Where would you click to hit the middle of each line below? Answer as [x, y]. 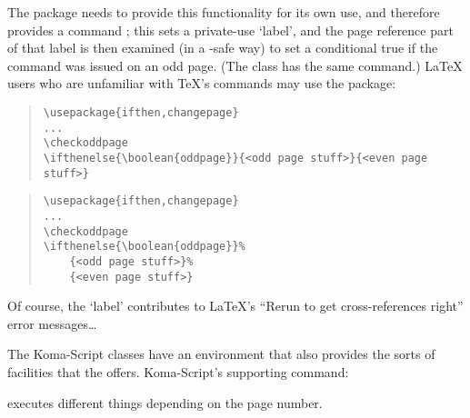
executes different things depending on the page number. [165, 402]
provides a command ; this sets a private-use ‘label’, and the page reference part [230, 30]
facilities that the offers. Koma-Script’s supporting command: [178, 371]
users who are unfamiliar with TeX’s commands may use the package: [202, 83]
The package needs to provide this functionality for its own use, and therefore [224, 12]
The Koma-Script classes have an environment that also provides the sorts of [221, 354]
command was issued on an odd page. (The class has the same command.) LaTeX [235, 65]
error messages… [52, 323]
